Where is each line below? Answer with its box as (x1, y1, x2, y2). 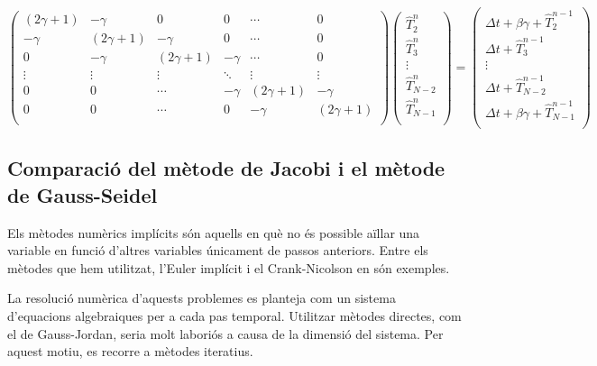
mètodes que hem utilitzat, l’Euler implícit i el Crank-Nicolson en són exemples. (7, 258, 450, 277)
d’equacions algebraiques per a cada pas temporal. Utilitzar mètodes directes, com (7, 307, 462, 325)
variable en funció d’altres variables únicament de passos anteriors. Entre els (7, 241, 428, 260)
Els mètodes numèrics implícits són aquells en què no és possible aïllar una (7, 223, 420, 242)
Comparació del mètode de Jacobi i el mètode (7, 154, 445, 182)
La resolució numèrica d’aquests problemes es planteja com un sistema (7, 288, 396, 307)
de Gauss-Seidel (7, 180, 158, 208)
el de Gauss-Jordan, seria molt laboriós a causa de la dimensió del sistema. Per (7, 324, 444, 343)
